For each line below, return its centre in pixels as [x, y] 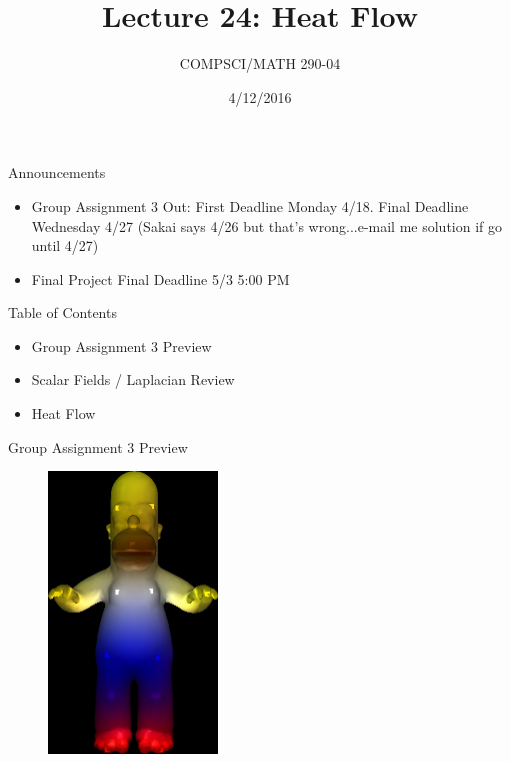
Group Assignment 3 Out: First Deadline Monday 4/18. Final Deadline [250, 205]
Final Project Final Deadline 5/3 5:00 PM [160, 278]
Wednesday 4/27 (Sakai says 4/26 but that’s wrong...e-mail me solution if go [266, 225]
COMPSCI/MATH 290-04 [260, 63]
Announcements [57, 172]
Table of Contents [62, 312]
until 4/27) [65, 245]
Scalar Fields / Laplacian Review [133, 379]
